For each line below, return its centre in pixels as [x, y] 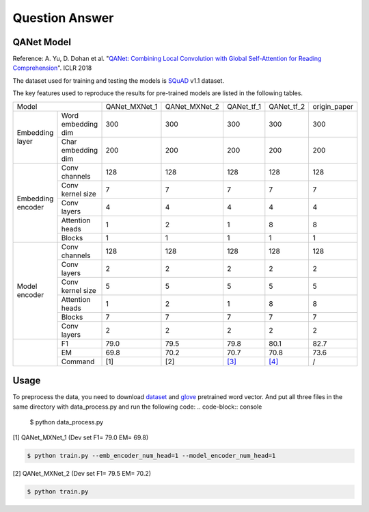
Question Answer [63, 18]
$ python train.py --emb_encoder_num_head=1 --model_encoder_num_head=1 [151, 456]
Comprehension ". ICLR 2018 [52, 68]
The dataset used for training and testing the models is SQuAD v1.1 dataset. [119, 80]
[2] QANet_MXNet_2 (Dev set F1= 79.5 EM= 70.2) [82, 474]
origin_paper [333, 106]
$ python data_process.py [67, 422]
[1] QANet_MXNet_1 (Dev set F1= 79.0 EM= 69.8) [81, 437]
